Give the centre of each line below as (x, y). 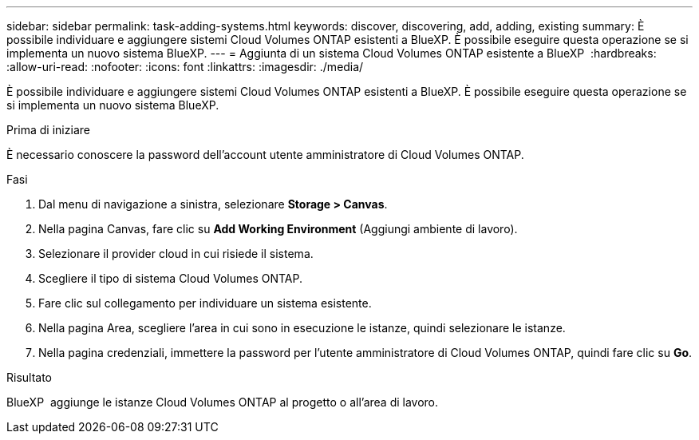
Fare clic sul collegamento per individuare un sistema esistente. (205, 303)
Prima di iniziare (48, 130)
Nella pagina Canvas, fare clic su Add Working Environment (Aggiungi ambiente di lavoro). (278, 229)
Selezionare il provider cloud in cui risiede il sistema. (176, 254)
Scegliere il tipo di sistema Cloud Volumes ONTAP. (170, 278)
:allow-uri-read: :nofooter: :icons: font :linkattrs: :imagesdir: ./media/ (185, 67)
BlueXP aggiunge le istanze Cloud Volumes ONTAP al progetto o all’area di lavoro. (223, 402)
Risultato (30, 377)
